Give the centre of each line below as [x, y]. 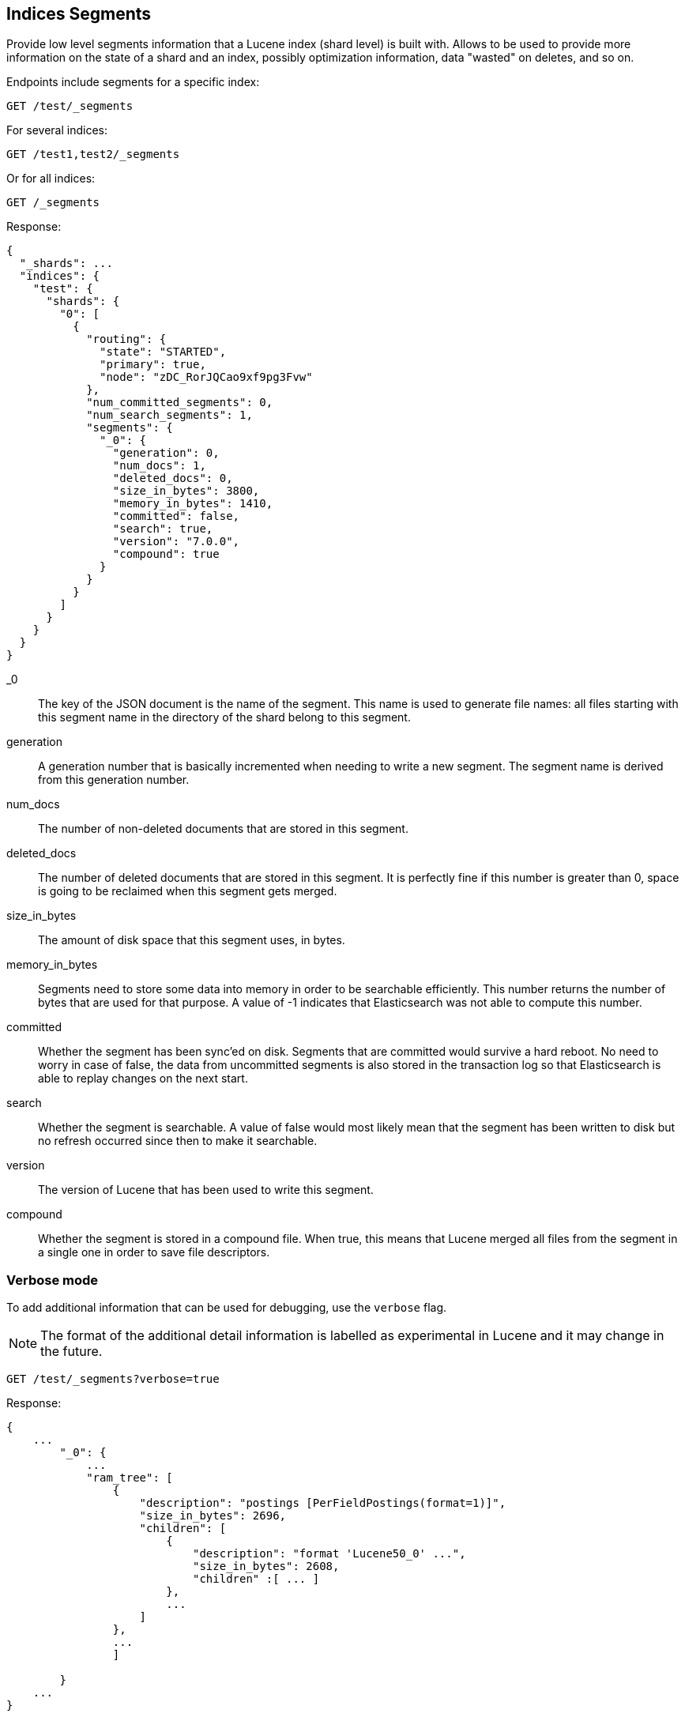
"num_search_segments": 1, [169, 415]
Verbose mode [53, 1280]
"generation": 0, [166, 453]
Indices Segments [79, 14]
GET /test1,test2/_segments [93, 154]
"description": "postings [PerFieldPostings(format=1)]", [323, 1503]
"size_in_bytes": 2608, [266, 1566]
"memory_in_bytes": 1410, [193, 504]
